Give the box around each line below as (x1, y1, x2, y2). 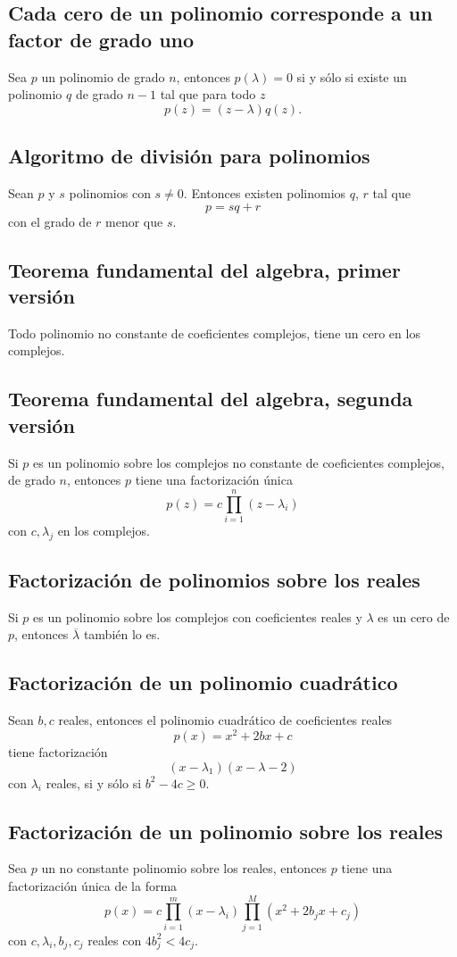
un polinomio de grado (41, 67, 165, 86)
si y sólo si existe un (296, 67, 407, 86)
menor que (105, 212, 163, 230)
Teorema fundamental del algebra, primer (8, 255, 401, 283)
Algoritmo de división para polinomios (8, 142, 370, 170)
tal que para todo (160, 85, 256, 104)
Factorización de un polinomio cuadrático (8, 669, 398, 696)
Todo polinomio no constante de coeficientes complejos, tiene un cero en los (8, 323, 420, 342)
